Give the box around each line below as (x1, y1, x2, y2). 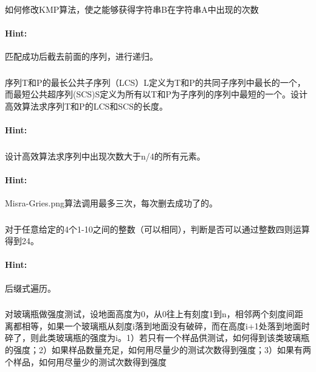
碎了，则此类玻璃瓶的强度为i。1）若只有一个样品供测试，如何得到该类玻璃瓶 (5, 331, 309, 344)
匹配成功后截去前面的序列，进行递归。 (5, 50, 158, 63)
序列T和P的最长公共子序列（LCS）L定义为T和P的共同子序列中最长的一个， (5, 75, 306, 88)
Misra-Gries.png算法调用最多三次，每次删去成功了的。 (5, 197, 218, 209)
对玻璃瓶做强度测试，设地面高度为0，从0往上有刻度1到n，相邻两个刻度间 (5, 307, 295, 320)
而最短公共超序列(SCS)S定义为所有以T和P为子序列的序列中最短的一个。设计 (5, 88, 307, 100)
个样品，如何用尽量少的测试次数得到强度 (5, 355, 167, 368)
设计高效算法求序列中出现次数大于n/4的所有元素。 (5, 149, 205, 162)
